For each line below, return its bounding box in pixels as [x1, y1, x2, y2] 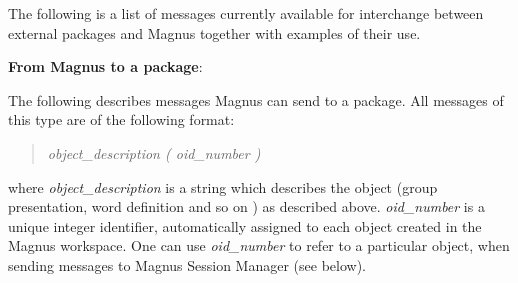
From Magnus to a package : [8, 56, 203, 77]
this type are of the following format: [8, 109, 235, 130]
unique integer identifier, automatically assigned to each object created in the [8, 215, 482, 236]
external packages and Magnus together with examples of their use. [8, 22, 421, 43]
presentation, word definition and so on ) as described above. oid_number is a [8, 196, 485, 217]
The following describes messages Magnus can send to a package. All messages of [8, 89, 504, 110]
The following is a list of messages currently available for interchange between [8, 3, 484, 23]
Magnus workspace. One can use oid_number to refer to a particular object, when [8, 235, 510, 256]
